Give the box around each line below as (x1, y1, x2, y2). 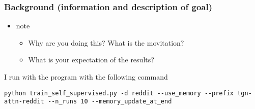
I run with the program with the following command (4, 71, 168, 82)
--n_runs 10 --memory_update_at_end (47, 98, 172, 105)
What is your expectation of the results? (28, 54, 154, 65)
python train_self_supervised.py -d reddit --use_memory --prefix (4, 89, 234, 97)
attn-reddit (4, 98, 44, 105)
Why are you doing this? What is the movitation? (28, 37, 184, 48)
